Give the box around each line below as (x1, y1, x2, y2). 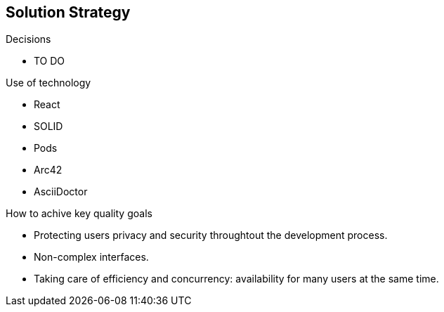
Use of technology (6, 77, 91, 89)
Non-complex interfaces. (34, 251, 149, 264)
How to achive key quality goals (6, 207, 152, 220)
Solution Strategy (6, 4, 131, 21)
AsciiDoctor (34, 186, 88, 198)
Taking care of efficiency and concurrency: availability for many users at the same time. (34, 273, 439, 285)
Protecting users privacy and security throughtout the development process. (34, 229, 388, 242)
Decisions (6, 33, 51, 46)
